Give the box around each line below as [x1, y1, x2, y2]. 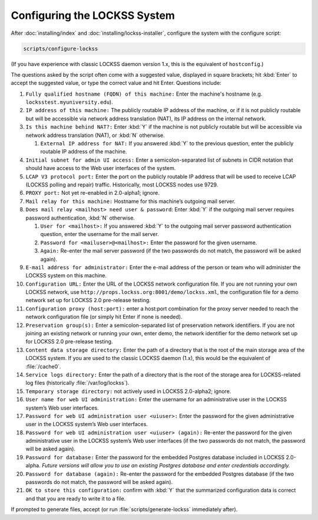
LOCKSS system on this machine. [25, 272, 107, 279]
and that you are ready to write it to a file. [25, 495, 126, 502]
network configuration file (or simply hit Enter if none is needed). [25, 313, 183, 320]
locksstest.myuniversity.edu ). [25, 99, 113, 106]
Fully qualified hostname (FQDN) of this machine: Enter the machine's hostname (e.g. [25, 90, 263, 97]
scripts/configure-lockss [23, 45, 98, 52]
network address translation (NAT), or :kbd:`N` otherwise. [25, 132, 165, 139]
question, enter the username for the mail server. [40, 231, 159, 238]
